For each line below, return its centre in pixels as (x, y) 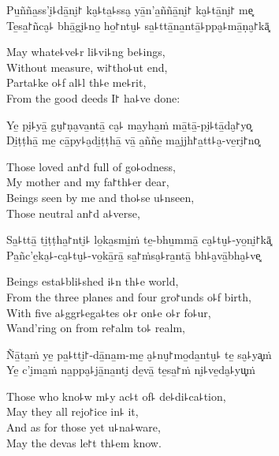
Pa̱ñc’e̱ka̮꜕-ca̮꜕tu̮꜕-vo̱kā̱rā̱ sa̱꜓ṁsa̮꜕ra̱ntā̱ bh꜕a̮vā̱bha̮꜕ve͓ (134, 254)
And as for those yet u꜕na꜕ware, (84, 427)
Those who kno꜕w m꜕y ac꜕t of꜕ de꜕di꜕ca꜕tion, (116, 396)
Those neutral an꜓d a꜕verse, (73, 213)
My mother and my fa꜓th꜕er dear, (88, 182)
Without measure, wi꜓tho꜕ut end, (87, 67)
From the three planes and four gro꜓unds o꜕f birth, (129, 296)
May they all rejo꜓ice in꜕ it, (73, 411)
